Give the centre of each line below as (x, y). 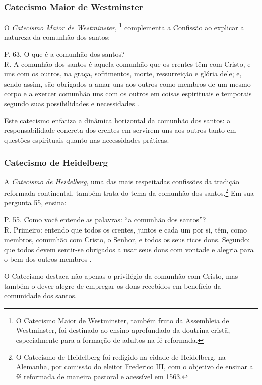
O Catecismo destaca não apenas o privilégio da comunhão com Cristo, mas (121, 276)
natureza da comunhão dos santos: (57, 37)
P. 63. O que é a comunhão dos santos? (64, 54)
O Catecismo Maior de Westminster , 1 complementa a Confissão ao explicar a (124, 26)
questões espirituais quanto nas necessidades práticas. (87, 140)
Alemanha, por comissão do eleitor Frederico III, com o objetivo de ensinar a (135, 367)
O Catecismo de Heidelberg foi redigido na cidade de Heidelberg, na (121, 357)
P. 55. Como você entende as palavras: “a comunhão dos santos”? (105, 220)
